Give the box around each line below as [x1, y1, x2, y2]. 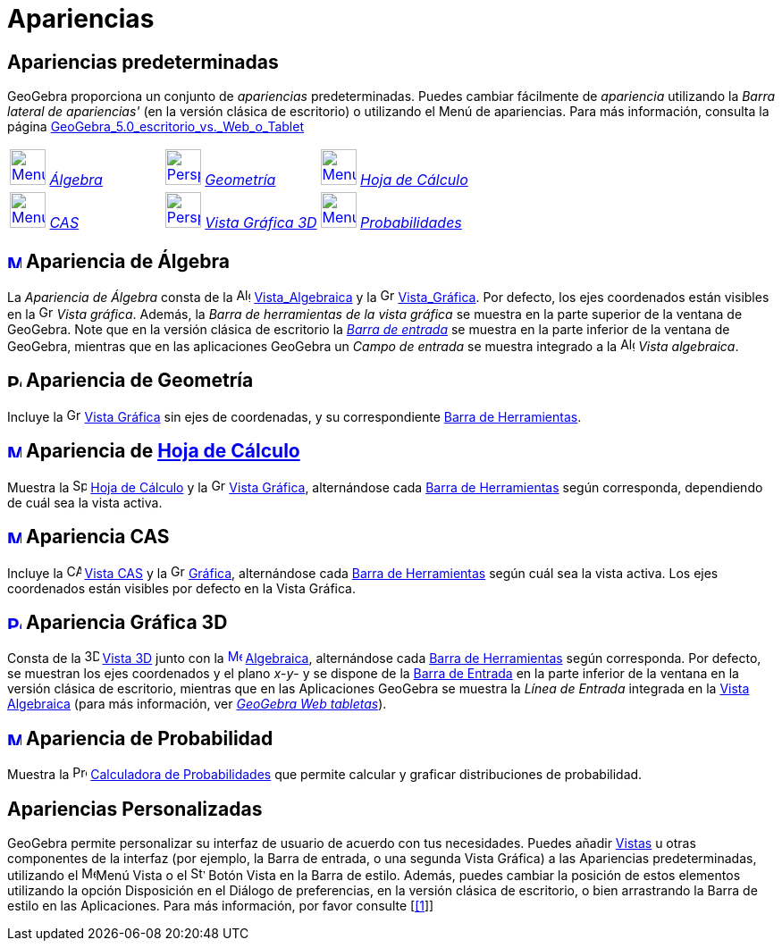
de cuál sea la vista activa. [7, 494, 163, 510]
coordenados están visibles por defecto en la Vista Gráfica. [7, 580, 356, 596]
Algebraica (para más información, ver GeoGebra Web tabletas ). [7, 696, 387, 712]
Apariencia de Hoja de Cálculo [25, 440, 300, 463]
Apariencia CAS [25, 525, 170, 549]
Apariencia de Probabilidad [25, 726, 273, 750]
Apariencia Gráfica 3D [25, 610, 228, 633]
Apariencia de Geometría [25, 369, 254, 392]
